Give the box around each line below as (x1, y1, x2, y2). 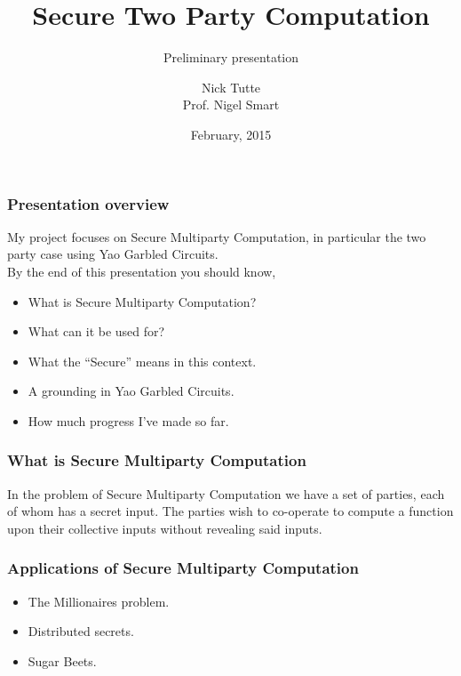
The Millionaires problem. (28, 591, 170, 610)
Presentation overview (7, 192, 170, 214)
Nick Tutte (201, 77, 261, 96)
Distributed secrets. (28, 622, 134, 640)
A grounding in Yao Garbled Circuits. (28, 382, 234, 400)
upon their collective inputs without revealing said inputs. (7, 519, 322, 537)
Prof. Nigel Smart (182, 95, 280, 114)
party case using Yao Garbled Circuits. (7, 245, 219, 263)
